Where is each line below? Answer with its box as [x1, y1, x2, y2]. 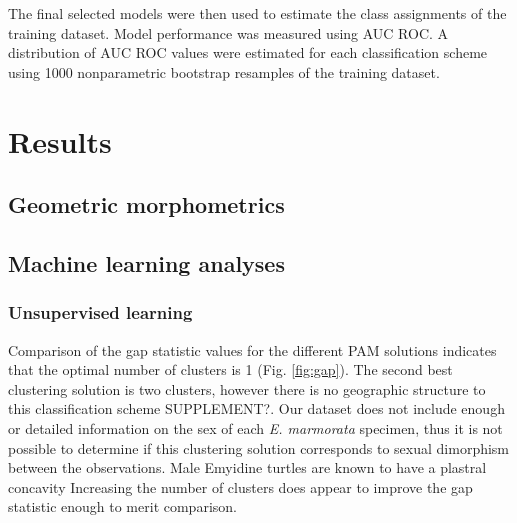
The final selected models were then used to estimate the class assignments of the [8, 3, 507, 23]
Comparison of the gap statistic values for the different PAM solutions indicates [8, 339, 497, 360]
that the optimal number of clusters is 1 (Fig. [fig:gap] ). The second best [8, 359, 453, 380]
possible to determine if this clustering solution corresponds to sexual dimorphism [8, 437, 510, 458]
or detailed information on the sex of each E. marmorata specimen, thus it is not [8, 417, 503, 438]
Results [8, 120, 112, 161]
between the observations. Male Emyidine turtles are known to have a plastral [8, 457, 487, 478]
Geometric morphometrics [8, 189, 285, 220]
